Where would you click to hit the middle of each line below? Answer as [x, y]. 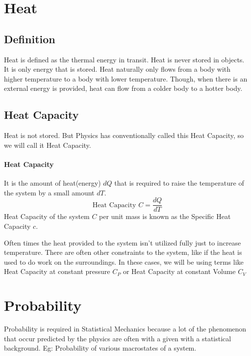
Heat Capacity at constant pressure [57, 271]
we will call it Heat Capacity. [48, 145]
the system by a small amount [49, 192]
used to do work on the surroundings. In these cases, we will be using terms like [124, 261]
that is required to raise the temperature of [179, 183]
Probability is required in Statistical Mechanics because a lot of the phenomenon [125, 329]
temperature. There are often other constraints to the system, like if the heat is [123, 252]
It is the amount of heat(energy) [52, 183]
